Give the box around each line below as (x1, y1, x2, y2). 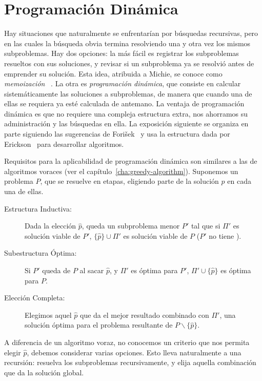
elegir (4, 347, 21, 357)
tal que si (191, 220, 220, 231)
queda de (42, 265, 71, 275)
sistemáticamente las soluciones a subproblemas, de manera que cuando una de (4, 88, 252, 99)
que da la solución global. (4, 367, 84, 377)
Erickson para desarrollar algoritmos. (4, 138, 124, 149)
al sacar (79, 265, 104, 275)
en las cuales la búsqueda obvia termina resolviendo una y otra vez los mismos (4, 37, 251, 48)
